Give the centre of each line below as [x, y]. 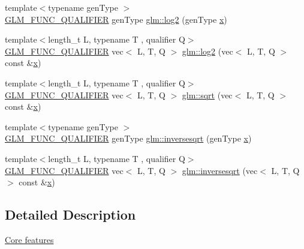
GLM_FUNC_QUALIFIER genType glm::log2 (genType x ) [116, 19]
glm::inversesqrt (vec [220, 170]
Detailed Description [70, 214]
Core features [29, 239]
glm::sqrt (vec [207, 94]
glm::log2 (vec [207, 51]
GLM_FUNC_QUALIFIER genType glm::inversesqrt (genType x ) [128, 138]
